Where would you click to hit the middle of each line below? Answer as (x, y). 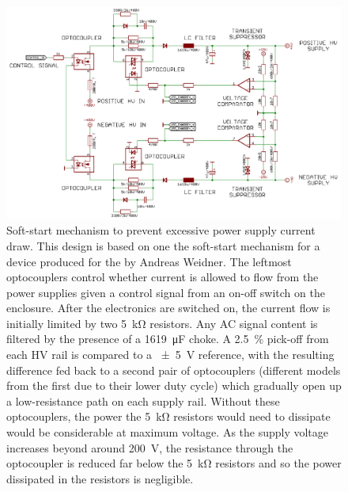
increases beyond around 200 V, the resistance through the (150, 447)
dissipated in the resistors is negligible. (100, 478)
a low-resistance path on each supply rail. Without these (143, 400)
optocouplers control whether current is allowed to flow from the (163, 277)
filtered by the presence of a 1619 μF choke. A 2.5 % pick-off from (168, 339)
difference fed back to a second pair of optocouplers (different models (174, 370)
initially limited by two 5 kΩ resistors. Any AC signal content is (162, 323)
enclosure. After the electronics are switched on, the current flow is (168, 308)
